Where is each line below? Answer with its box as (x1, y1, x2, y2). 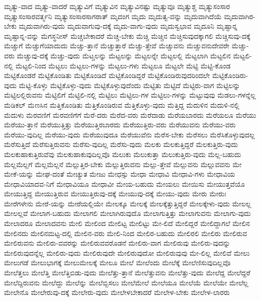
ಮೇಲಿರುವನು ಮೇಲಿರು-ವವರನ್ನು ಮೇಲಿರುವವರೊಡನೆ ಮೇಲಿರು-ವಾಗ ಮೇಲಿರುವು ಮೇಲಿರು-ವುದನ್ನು (4, 238, 230, 248)
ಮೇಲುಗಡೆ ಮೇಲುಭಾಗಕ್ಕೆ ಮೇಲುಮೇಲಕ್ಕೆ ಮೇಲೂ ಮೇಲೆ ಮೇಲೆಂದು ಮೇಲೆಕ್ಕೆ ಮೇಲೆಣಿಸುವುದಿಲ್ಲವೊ (4, 257, 231, 268)
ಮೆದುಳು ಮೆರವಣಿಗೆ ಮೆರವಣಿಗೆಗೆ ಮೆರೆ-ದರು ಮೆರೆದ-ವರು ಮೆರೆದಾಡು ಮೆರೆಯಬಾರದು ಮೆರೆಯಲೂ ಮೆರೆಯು (4, 109, 256, 120)
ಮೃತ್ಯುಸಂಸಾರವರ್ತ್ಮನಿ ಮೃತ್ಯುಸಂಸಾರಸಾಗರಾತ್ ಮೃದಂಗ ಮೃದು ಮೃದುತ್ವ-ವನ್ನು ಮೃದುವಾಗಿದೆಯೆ (4, 11, 222, 21)
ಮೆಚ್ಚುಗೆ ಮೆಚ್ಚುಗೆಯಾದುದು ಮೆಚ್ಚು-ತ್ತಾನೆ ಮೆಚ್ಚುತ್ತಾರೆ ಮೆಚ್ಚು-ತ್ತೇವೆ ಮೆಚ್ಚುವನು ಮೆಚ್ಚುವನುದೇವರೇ (4, 40, 230, 51)
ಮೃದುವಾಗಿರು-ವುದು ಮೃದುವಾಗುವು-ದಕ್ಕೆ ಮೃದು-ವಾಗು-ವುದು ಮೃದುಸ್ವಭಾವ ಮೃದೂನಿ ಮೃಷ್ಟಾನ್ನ (19, 21, 237, 31)
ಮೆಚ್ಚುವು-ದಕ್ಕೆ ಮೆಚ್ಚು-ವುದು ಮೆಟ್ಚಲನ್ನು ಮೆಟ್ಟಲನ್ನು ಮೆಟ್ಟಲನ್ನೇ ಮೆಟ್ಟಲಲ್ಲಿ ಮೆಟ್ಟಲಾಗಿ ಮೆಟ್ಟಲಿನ (17, 50, 231, 60)
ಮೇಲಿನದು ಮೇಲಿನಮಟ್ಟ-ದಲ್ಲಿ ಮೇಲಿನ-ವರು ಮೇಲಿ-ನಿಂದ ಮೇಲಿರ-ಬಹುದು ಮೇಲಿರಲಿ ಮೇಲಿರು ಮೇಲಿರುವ (4, 228, 247, 238)
